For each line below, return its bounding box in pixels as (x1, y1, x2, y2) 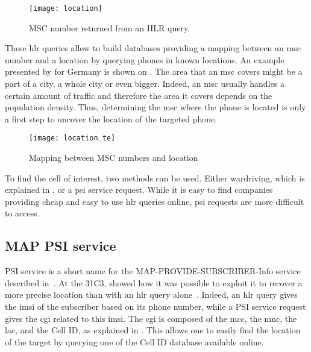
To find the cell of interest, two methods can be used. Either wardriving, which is (5, 171, 305, 184)
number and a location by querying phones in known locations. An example (5, 53, 284, 66)
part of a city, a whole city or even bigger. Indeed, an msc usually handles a (5, 77, 284, 90)
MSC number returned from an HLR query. (29, 21, 190, 34)
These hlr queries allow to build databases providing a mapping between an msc (5, 42, 301, 54)
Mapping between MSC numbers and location (29, 151, 198, 164)
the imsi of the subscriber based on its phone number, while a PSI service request (5, 300, 306, 313)
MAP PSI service (5, 236, 116, 255)
